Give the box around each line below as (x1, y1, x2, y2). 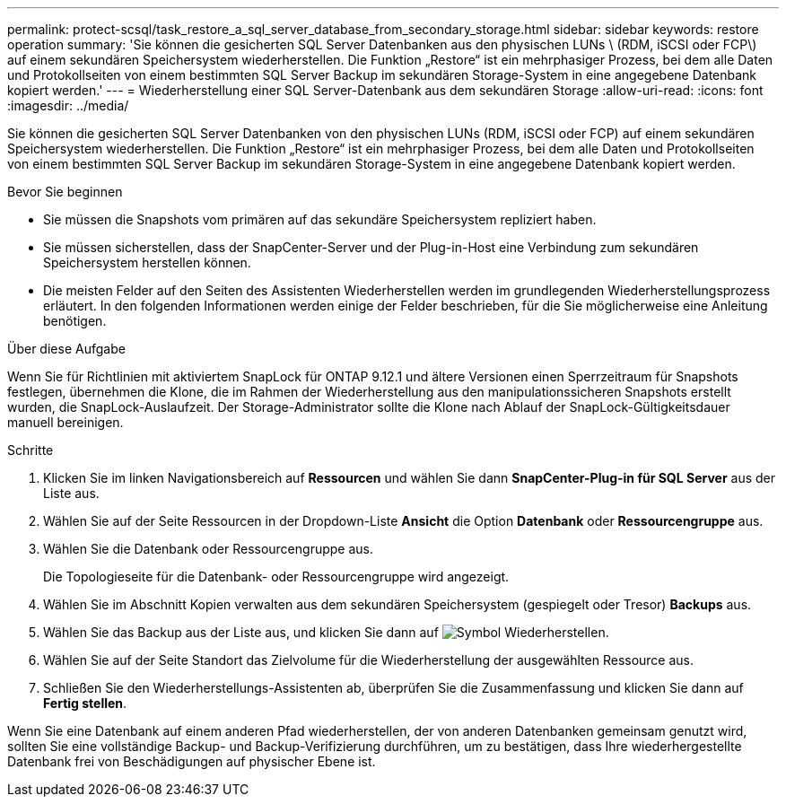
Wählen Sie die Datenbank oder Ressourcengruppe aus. (43, 541, 373, 556)
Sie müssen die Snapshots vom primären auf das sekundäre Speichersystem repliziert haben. (43, 212, 597, 227)
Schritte (7, 442, 54, 458)
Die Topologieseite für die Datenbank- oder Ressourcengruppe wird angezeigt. (43, 569, 510, 584)
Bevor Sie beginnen (7, 184, 123, 199)
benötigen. (43, 313, 107, 328)
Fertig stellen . (43, 695, 127, 711)
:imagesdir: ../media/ (7, 98, 129, 113)
